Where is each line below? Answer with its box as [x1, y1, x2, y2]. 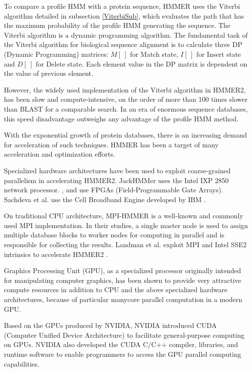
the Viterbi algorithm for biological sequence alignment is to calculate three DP [4, 39, 242, 49]
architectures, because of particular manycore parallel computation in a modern [4, 294, 243, 304]
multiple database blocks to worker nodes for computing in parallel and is [4, 230, 225, 240]
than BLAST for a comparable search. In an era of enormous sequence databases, [4, 103, 248, 114]
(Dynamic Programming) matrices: [4, 48, 108, 59]
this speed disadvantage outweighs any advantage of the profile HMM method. [4, 113, 239, 123]
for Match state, [130, 48, 178, 59]
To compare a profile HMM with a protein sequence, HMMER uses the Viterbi [4, 1, 240, 11]
